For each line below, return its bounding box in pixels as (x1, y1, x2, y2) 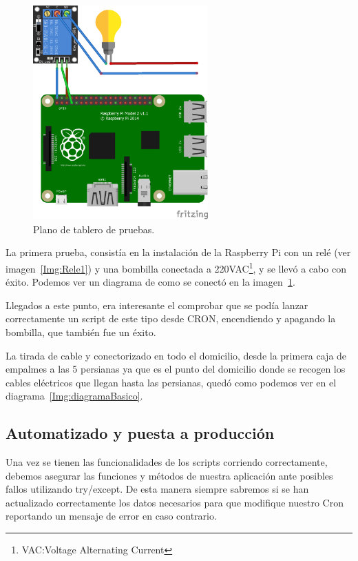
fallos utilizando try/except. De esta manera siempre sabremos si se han (6, 482, 309, 496)
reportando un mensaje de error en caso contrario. (6, 509, 217, 523)
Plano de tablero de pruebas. (33, 222, 155, 236)
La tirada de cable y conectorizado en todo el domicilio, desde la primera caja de (6, 348, 347, 362)
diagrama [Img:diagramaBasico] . (6, 388, 143, 403)
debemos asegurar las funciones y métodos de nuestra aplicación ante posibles (6, 468, 333, 482)
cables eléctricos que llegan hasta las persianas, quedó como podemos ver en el (6, 375, 337, 389)
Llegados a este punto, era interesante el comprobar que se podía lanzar (6, 297, 308, 312)
